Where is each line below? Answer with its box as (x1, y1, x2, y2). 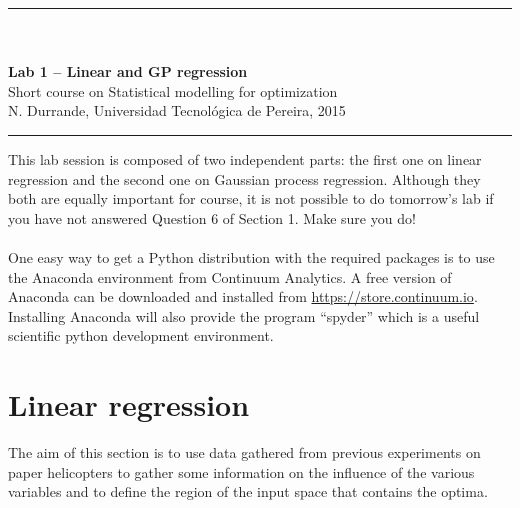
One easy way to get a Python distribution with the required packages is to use (8, 246, 495, 267)
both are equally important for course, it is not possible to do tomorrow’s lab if (8, 188, 494, 209)
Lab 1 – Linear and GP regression (8, 61, 248, 82)
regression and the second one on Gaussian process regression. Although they (8, 168, 481, 189)
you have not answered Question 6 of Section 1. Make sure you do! (8, 207, 416, 228)
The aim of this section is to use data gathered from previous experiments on (8, 442, 481, 463)
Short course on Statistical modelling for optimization (8, 80, 338, 101)
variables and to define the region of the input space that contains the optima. (8, 481, 488, 502)
